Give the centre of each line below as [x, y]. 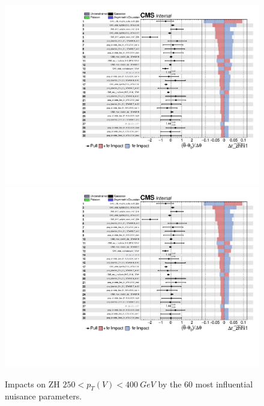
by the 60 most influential [205, 384]
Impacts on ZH [32, 384]
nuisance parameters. [43, 396]
